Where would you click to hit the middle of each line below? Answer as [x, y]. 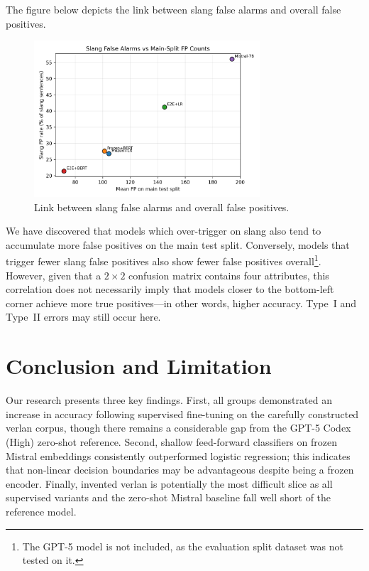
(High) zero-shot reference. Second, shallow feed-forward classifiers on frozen [171, 441]
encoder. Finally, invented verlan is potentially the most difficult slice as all [169, 483]
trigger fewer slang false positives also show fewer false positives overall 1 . [164, 260]
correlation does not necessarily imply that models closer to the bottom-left [170, 289]
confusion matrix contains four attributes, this [229, 275]
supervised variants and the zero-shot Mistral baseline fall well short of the [169, 497]
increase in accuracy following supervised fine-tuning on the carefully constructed [182, 413]
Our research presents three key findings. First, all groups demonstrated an [169, 400]
